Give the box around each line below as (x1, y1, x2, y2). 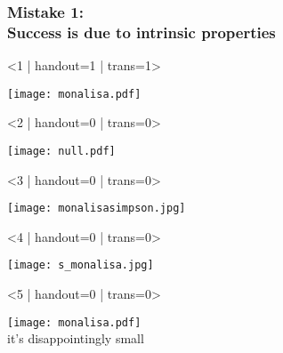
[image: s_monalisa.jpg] (7, 259, 154, 272)
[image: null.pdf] (7, 144, 116, 157)
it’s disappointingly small (7, 329, 144, 348)
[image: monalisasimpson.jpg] (7, 202, 186, 215)
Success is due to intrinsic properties (7, 20, 276, 43)
